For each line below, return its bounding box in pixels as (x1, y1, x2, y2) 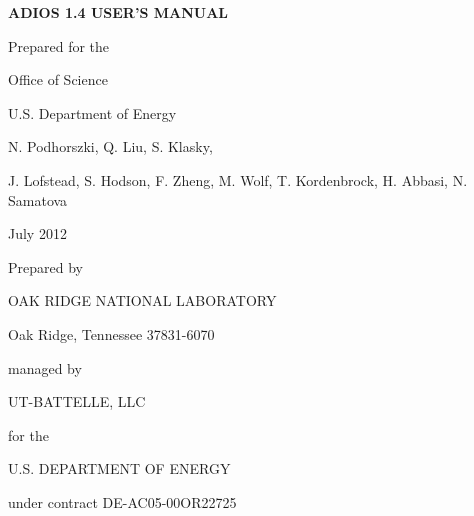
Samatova (8, 189, 68, 210)
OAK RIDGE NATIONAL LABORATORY (8, 290, 277, 311)
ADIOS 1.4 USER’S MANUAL (8, 2, 229, 22)
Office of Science (8, 69, 108, 90)
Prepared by (8, 256, 83, 277)
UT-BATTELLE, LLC (8, 391, 146, 412)
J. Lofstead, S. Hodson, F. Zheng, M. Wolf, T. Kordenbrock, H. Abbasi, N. (8, 169, 468, 190)
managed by (8, 357, 82, 378)
